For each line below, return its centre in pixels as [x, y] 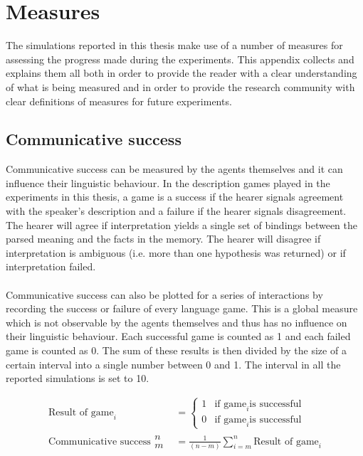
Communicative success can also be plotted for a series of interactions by [164, 294]
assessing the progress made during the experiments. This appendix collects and [180, 59]
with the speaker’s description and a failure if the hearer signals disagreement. [176, 211]
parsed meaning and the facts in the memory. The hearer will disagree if [163, 239]
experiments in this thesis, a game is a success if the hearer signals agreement [175, 197]
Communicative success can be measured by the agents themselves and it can [174, 169]
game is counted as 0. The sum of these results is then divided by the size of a [176, 350]
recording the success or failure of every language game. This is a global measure [182, 308]
